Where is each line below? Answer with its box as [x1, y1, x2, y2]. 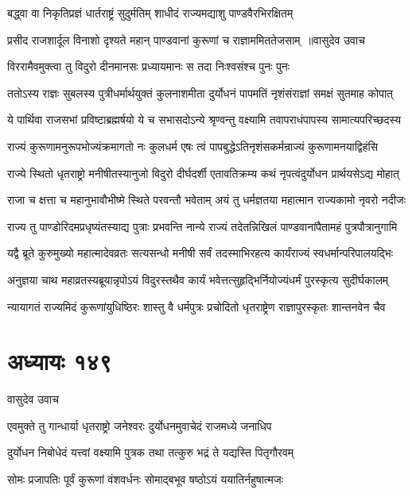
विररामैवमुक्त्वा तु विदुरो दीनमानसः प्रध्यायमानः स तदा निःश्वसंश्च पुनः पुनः [7, 58, 290, 75]
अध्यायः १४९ [7, 345, 112, 377]
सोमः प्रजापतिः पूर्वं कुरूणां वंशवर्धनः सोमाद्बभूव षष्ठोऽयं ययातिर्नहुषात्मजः [7, 471, 283, 488]
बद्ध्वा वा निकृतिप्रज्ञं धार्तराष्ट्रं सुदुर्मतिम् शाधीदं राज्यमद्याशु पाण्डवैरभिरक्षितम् [7, 5, 293, 21]
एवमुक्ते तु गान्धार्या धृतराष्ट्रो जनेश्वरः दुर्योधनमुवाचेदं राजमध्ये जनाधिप [7, 417, 272, 434]
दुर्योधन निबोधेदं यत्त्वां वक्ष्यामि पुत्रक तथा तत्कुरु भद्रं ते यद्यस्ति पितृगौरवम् [7, 444, 294, 461]
